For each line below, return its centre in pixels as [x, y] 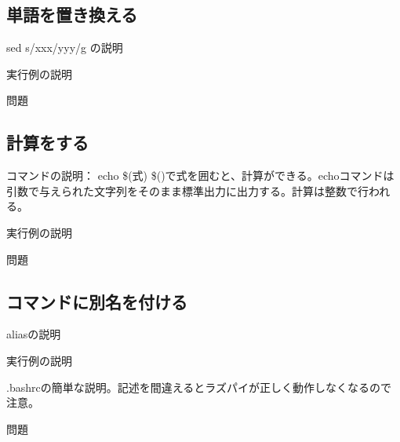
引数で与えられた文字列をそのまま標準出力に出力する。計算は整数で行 [187, 190]
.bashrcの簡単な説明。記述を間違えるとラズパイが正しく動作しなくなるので [199, 387]
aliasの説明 [34, 334]
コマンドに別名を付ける [97, 301]
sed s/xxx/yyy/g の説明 [65, 47]
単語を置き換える [72, 15]
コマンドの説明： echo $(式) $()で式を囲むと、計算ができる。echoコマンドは [200, 175]
